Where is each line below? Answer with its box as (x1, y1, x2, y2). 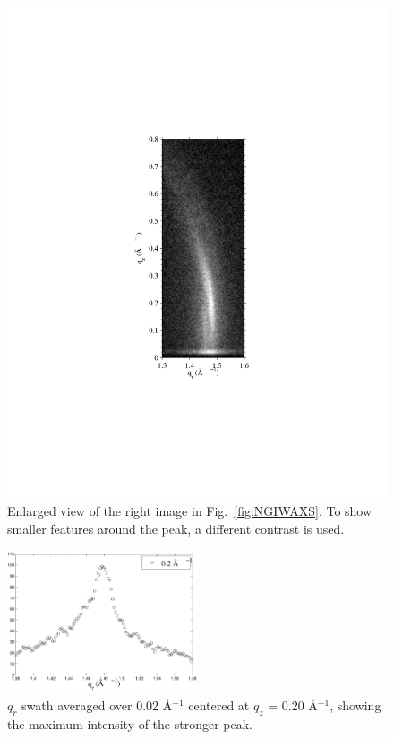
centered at (188, 696, 250, 715)
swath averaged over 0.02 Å (21, 696, 173, 715)
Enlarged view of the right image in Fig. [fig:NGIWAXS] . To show (7, 502, 373, 520)
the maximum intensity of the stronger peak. (7, 714, 253, 733)
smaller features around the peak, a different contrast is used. (7, 520, 345, 538)
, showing (330, 696, 381, 715)
